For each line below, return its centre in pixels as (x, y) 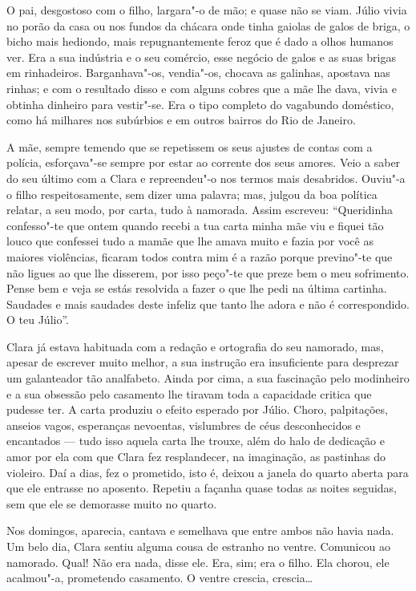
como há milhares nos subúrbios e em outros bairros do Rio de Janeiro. (181, 120)
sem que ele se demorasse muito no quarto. (112, 503)
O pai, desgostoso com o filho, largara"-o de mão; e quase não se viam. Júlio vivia (207, 10)
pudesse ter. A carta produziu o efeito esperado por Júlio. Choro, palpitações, (197, 409)
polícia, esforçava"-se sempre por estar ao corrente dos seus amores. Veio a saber (204, 162)
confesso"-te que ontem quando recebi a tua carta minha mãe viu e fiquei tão (195, 225)
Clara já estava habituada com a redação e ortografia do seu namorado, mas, (195, 346)
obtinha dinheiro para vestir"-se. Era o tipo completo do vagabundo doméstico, (200, 104)
